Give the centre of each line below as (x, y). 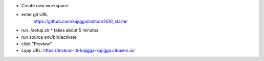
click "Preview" (37, 44)
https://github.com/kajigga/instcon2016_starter (81, 21)
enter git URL (35, 15)
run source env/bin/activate (49, 37)
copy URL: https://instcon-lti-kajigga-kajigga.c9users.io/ (78, 50)
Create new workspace (45, 6)
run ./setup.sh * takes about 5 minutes (60, 30)
